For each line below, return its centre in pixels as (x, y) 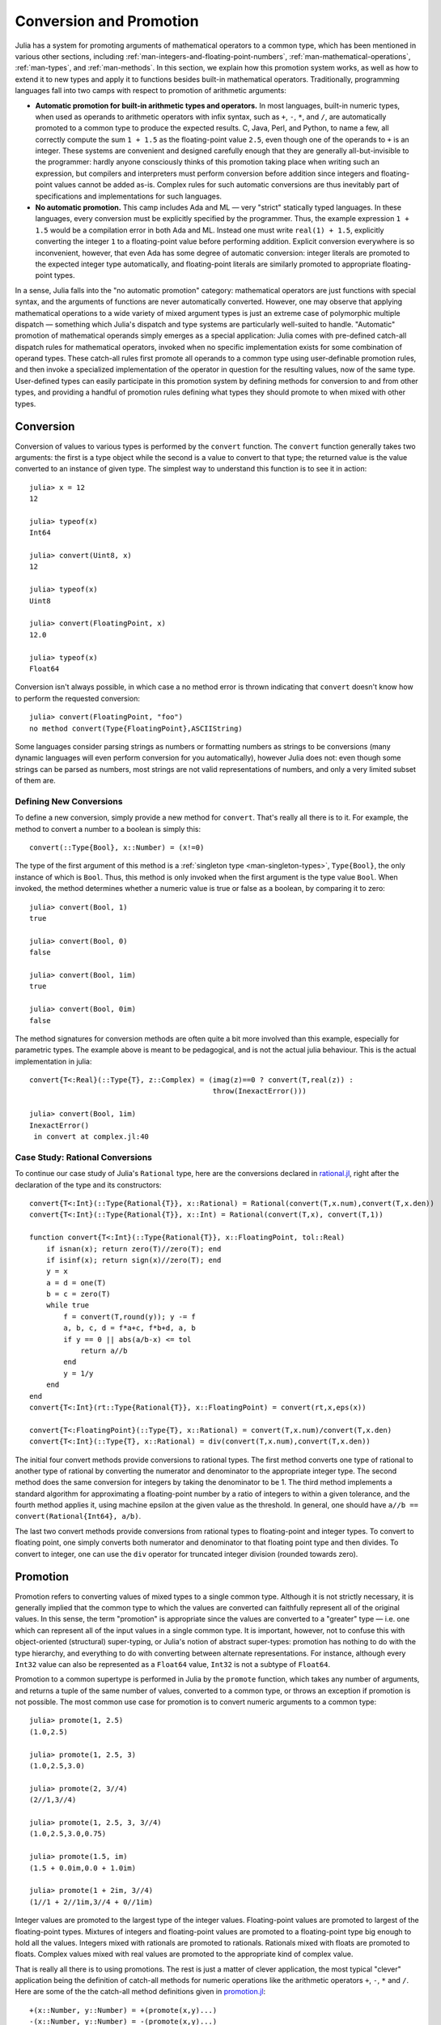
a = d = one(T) (76, 1283)
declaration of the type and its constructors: (88, 1185)
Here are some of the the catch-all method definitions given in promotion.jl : (140, 1992)
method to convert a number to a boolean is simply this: (108, 829)
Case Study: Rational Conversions (84, 1157)
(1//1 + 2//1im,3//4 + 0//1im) (91, 1902)
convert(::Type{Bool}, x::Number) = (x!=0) (117, 848)
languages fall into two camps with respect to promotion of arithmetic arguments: (151, 91)
